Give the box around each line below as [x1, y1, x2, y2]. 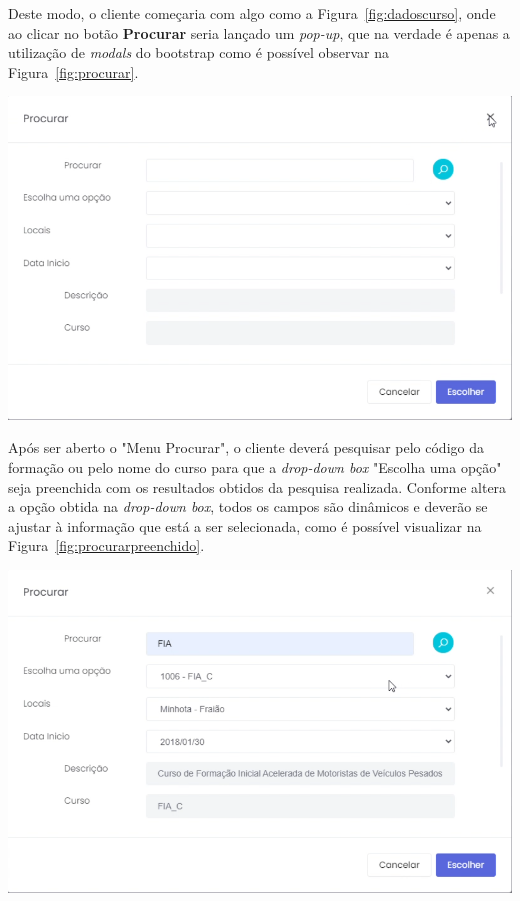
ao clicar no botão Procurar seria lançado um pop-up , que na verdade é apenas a [8, 22, 510, 43]
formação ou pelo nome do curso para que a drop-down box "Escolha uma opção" [8, 456, 502, 477]
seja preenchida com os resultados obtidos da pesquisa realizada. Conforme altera [8, 476, 507, 497]
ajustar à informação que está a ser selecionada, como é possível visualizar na [8, 515, 482, 536]
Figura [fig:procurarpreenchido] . [8, 535, 205, 556]
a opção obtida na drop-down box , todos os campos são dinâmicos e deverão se [8, 496, 488, 517]
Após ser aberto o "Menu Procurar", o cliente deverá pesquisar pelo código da [8, 437, 484, 458]
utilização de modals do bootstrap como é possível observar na [8, 42, 390, 63]
